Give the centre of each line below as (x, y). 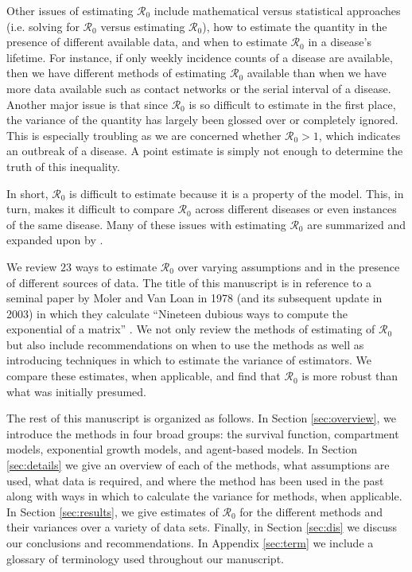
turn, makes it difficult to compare (90, 209)
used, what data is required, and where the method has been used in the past (195, 480)
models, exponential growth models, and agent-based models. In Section (182, 449)
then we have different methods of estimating (117, 73)
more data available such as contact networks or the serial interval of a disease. (199, 88)
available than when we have (317, 73)
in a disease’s (340, 42)
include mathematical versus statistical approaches (277, 10)
